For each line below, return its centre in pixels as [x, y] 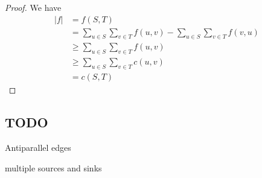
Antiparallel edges [38, 147]
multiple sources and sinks [53, 167]
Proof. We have [33, 7]
